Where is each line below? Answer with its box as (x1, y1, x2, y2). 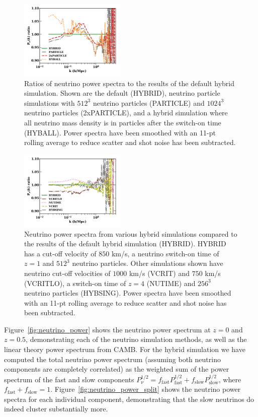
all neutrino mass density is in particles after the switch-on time (24, 117, 221, 128)
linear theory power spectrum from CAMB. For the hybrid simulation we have (4, 344, 245, 355)
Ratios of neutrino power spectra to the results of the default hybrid (24, 78, 234, 88)
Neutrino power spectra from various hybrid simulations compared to (24, 228, 237, 239)
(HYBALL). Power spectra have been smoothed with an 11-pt (24, 127, 216, 137)
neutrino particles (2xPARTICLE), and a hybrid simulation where (24, 107, 228, 118)
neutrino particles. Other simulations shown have (72, 258, 223, 268)
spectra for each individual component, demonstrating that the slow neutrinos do (4, 393, 254, 404)
